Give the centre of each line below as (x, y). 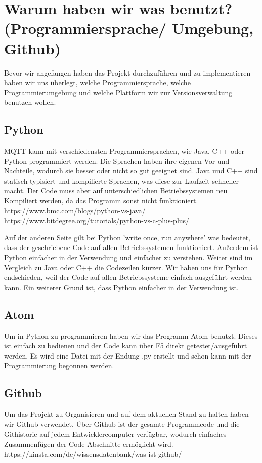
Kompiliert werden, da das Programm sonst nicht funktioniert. (101, 201)
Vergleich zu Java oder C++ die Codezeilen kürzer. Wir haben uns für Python (126, 267)
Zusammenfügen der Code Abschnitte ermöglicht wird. (89, 443)
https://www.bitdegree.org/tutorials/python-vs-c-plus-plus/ (97, 220)
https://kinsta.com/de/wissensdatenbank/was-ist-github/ (93, 454)
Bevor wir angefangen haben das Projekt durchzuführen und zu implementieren (127, 72)
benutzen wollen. (30, 102)
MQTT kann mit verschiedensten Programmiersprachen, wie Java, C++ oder (124, 151)
